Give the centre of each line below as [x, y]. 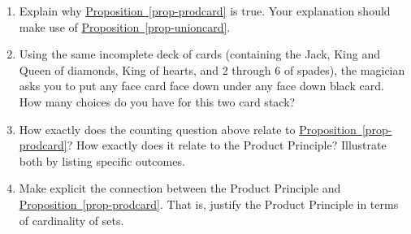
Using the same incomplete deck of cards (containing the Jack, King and [199, 54]
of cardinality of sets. [71, 220]
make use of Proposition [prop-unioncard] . [125, 26]
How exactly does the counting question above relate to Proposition [188, 129]
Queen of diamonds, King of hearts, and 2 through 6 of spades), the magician [212, 69]
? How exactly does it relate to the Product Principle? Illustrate [227, 145]
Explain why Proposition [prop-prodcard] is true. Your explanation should [205, 11]
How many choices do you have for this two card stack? [157, 101]
